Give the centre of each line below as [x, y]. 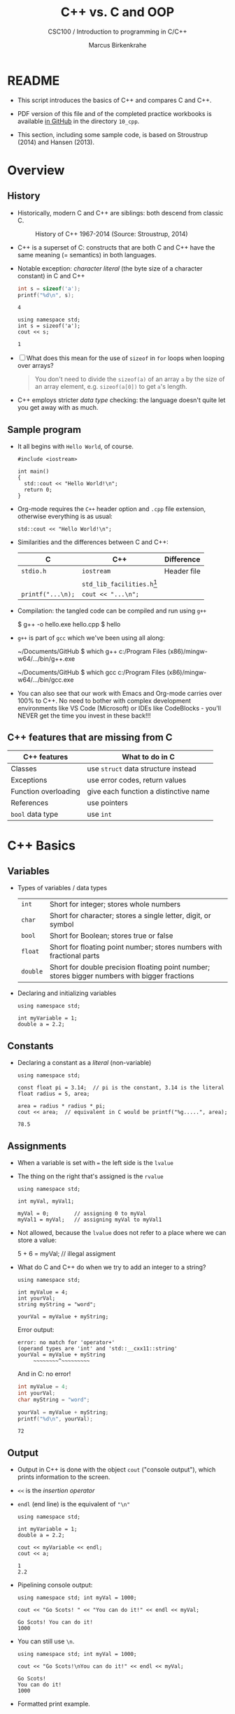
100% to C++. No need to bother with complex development [104, 701]
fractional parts [74, 956]
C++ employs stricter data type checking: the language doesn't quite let [121, 400]
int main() [33, 472]
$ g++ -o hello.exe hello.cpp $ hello [69, 624]
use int [99, 814]
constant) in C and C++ [51, 276]
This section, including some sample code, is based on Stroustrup [113, 134]
